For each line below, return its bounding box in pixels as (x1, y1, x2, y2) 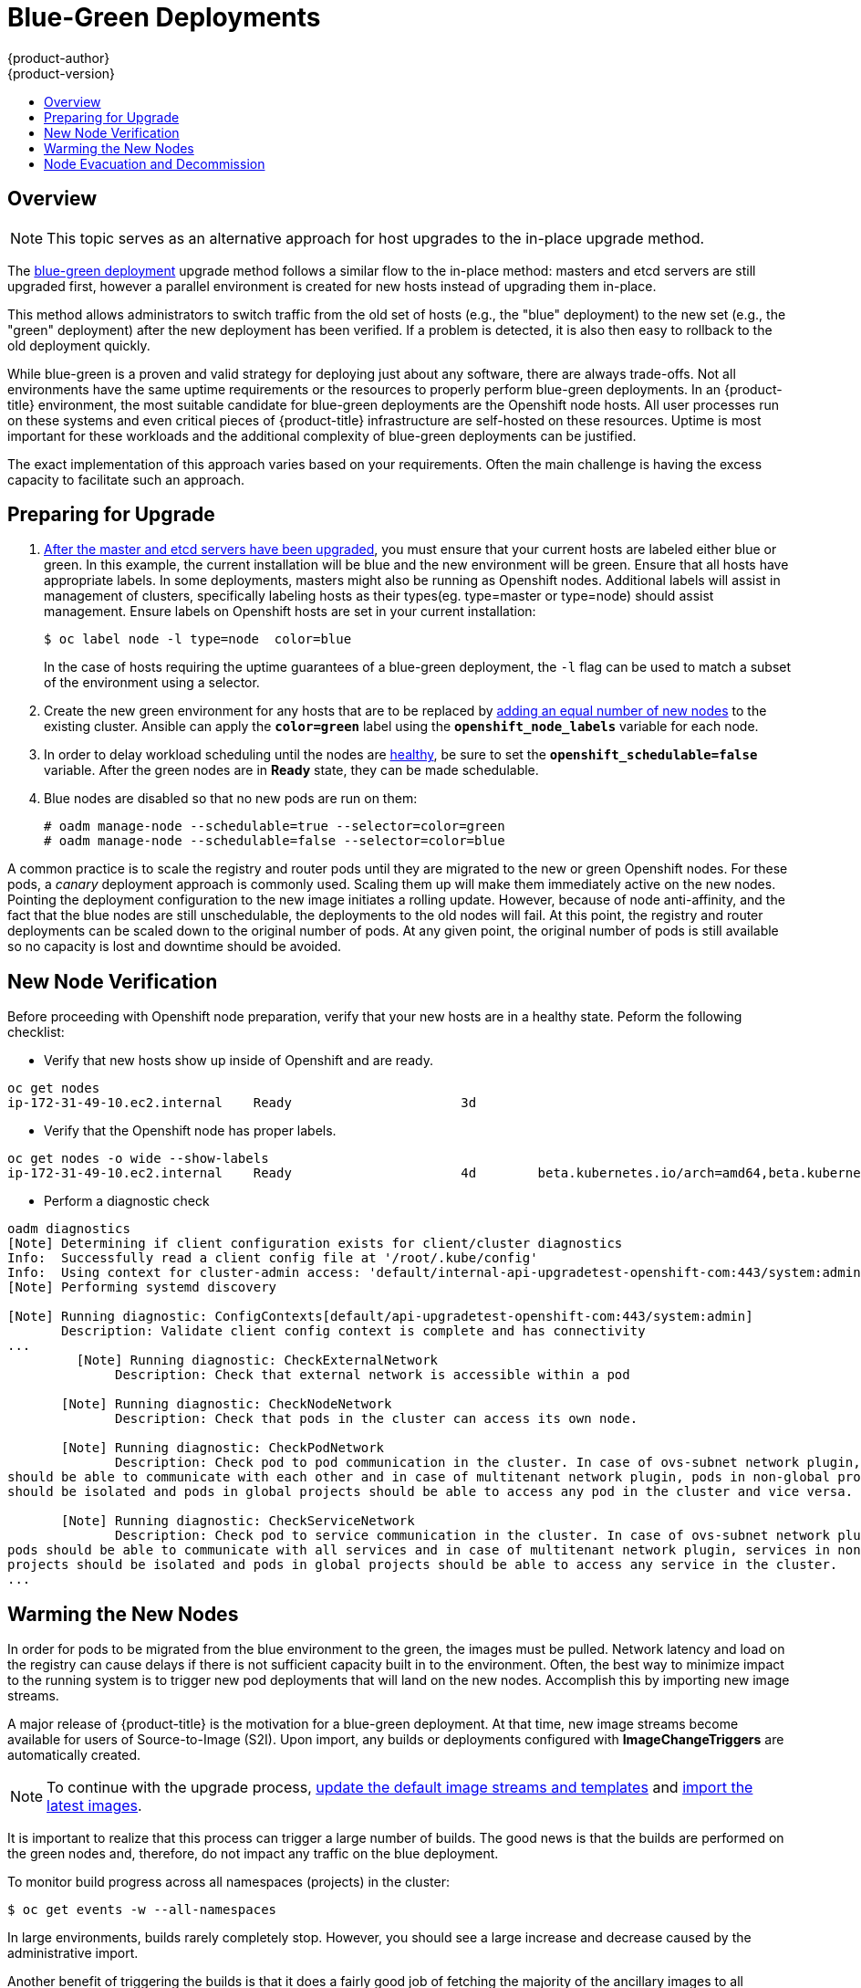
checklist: (7, 1024, 65, 1041)
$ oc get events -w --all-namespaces (7, 1902, 277, 1918)
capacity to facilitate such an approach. (7, 471, 245, 487)
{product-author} (7, 49, 110, 66)
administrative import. (7, 1945, 139, 1962)
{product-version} (7, 65, 116, 81)
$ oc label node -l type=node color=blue (44, 632, 352, 647)
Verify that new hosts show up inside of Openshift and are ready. (44, 1052, 433, 1069)
